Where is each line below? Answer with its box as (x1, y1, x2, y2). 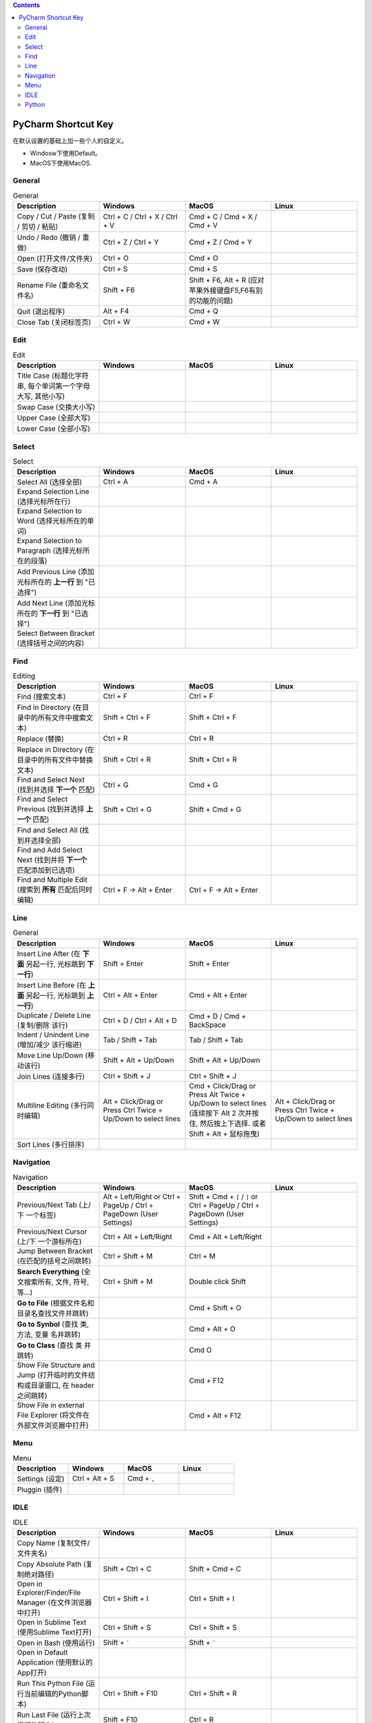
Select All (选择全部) (17, 478, 83, 487)
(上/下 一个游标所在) (17, 1236, 82, 1246)
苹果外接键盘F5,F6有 (189, 286, 256, 296)
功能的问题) (196, 296, 234, 306)
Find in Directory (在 (17, 703, 83, 713)
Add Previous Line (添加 (17, 567, 94, 577)
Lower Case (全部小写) (17, 424, 91, 434)
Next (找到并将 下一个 (17, 855, 87, 865)
